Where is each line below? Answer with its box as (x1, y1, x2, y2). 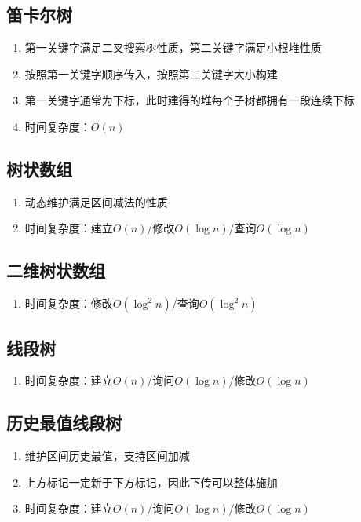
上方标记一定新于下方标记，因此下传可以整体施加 (24, 473, 278, 490)
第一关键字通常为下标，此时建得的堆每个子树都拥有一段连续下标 (24, 92, 355, 108)
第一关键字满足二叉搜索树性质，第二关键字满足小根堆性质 (24, 39, 322, 56)
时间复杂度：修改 (24, 295, 113, 312)
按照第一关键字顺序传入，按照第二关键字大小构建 (24, 65, 278, 82)
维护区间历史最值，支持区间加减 (24, 447, 190, 464)
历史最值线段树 (6, 411, 122, 435)
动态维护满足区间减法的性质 (24, 193, 168, 210)
